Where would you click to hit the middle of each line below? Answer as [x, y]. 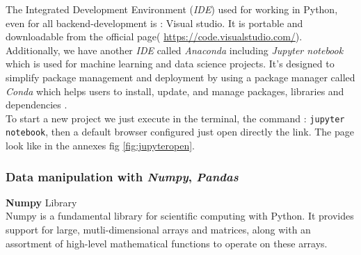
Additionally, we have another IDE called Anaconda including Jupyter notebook [175, 50]
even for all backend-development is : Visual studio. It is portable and [154, 23]
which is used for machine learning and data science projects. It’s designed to [170, 64]
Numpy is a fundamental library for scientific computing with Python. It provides [180, 216]
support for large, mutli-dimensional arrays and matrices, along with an [158, 230]
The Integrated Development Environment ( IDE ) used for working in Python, [172, 9]
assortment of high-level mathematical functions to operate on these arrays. [167, 243]
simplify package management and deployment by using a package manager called [180, 77]
